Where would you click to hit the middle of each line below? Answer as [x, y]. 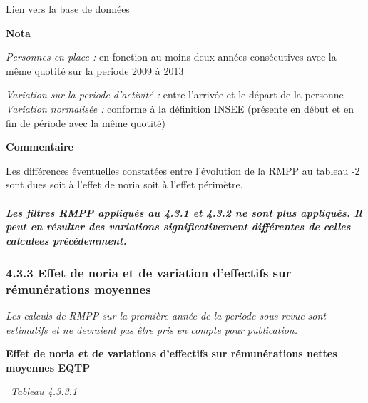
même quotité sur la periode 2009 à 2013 [95, 70]
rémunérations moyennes [78, 289]
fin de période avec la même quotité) [86, 122]
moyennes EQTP [48, 367]
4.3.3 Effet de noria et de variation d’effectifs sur [149, 272]
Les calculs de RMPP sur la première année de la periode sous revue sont [166, 315]
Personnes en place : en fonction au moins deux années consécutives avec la [171, 57]
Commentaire [40, 147]
